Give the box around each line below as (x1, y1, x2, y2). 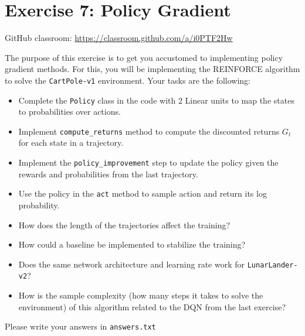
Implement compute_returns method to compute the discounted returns (18, 125, 280, 137)
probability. (18, 198, 60, 211)
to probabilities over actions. (18, 105, 121, 118)
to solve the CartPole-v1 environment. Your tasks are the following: (5, 74, 250, 86)
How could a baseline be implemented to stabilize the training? (18, 238, 246, 251)
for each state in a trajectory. (18, 136, 124, 149)
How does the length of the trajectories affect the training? (18, 218, 231, 231)
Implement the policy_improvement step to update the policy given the (18, 156, 279, 169)
